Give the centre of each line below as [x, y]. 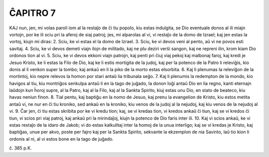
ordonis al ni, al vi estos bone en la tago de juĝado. [62, 139]
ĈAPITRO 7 [32, 13]
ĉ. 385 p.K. [20, 148]
